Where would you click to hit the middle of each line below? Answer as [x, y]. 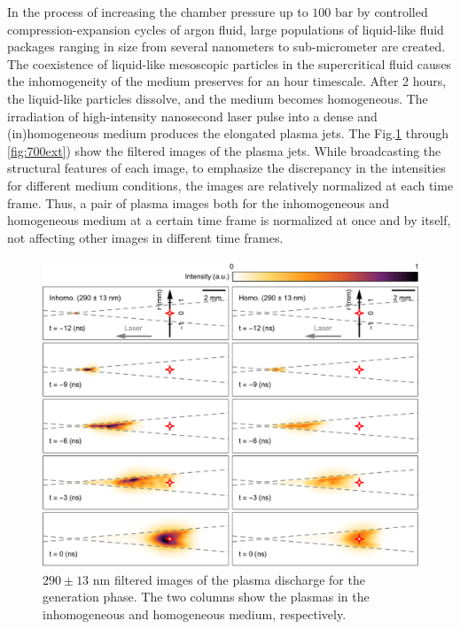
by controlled [392, 12]
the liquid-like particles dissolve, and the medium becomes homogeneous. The [218, 98]
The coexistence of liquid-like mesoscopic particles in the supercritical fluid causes [230, 63]
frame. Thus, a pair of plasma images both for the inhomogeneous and [198, 202]
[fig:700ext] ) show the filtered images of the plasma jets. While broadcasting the [224, 150]
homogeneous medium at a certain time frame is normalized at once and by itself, [229, 220]
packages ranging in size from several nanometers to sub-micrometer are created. [226, 47]
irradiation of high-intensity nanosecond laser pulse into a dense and [192, 116]
